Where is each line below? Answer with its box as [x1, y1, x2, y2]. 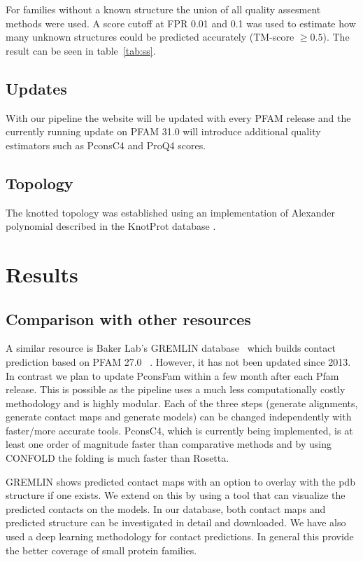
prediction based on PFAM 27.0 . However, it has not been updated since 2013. [6, 354, 351, 369]
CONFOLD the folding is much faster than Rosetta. [6, 451, 229, 465]
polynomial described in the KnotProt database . [6, 219, 216, 233]
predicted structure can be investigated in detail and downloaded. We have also [6, 515, 346, 530]
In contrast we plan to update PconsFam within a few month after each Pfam [6, 368, 339, 383]
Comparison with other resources [6, 308, 251, 329]
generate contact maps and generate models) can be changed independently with [6, 409, 352, 424]
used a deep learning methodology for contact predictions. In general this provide [6, 529, 354, 544]
